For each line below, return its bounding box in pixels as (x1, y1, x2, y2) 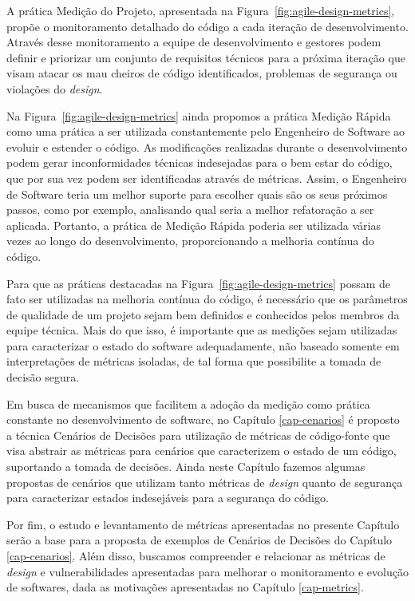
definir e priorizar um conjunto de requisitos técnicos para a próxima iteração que (6, 49, 405, 65)
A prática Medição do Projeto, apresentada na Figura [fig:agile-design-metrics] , (6, 2, 395, 18)
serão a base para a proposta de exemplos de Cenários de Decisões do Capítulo (6, 532, 393, 548)
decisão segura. (6, 369, 80, 386)
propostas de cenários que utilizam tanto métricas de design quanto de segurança (6, 473, 403, 490)
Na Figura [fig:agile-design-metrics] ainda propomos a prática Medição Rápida (6, 107, 391, 124)
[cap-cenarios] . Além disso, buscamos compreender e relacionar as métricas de (6, 548, 385, 563)
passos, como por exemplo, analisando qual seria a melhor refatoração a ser (6, 201, 374, 218)
